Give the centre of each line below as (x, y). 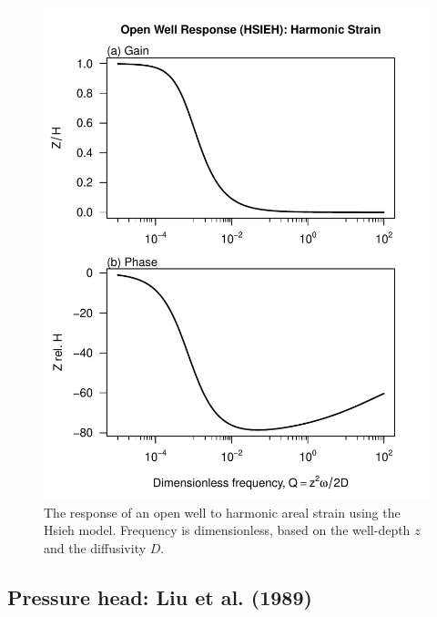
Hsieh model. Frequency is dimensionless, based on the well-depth (227, 530)
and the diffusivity (95, 547)
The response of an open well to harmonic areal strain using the (222, 512)
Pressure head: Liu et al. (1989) (160, 596)
